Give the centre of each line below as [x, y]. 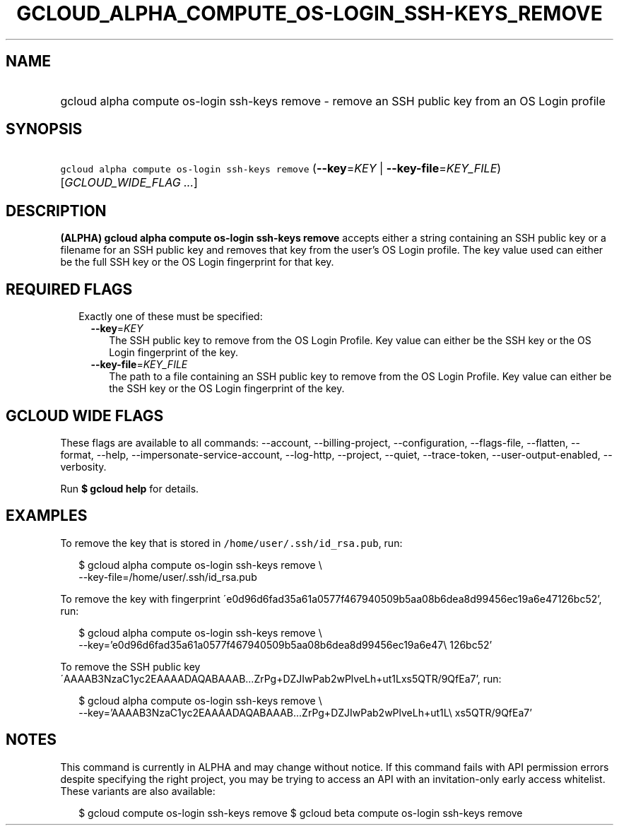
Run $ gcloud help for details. [130, 488]
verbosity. [83, 466]
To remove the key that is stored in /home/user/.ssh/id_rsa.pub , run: [231, 543]
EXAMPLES [47, 516]
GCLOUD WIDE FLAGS [85, 415]
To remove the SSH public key [130, 666]
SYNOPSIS [44, 129]
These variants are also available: [138, 791]
